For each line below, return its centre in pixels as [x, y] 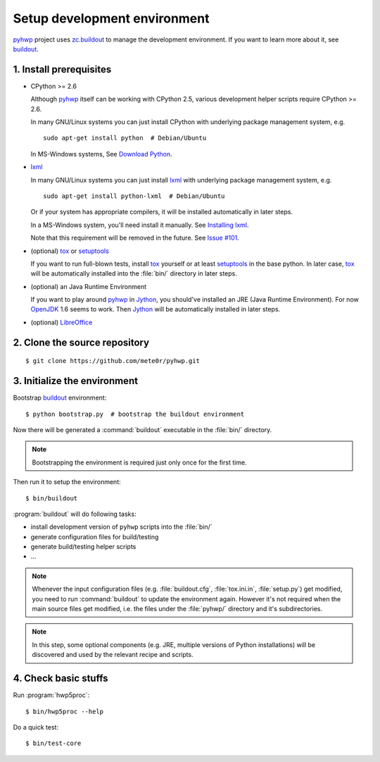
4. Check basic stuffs [61, 678]
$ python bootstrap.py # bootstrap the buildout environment [135, 414]
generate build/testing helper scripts [83, 547]
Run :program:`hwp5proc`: [51, 695]
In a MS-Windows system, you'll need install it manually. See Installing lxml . [140, 225]
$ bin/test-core [53, 743]
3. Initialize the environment [76, 381]
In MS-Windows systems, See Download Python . [101, 154]
